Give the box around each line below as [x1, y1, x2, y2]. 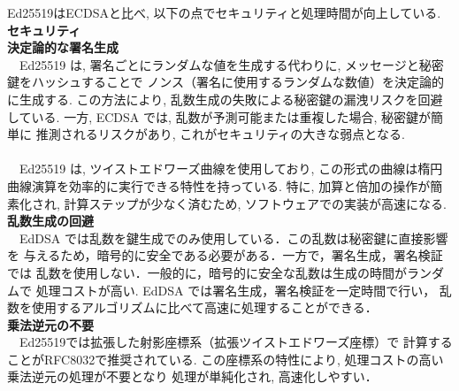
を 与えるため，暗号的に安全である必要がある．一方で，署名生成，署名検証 [7, 246, 443, 264]
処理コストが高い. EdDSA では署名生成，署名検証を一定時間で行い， [35, 280, 436, 299]
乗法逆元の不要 [7, 315, 94, 333]
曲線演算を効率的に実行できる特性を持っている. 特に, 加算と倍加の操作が [7, 176, 431, 195]
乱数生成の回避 [7, 211, 94, 230]
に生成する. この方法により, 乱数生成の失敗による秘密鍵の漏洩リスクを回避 [7, 89, 443, 108]
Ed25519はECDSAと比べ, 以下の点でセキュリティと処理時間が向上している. [7, 4, 441, 21]
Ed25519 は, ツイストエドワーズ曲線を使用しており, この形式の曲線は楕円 [19, 159, 443, 178]
